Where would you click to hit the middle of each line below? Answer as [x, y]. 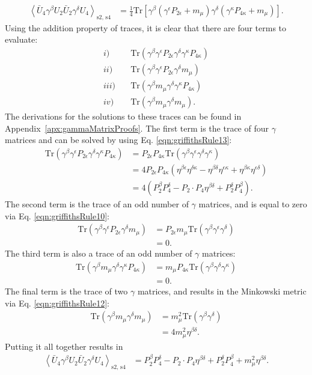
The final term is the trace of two [66, 291]
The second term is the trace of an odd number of [97, 204]
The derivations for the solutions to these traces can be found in [123, 116]
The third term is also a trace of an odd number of [99, 253]
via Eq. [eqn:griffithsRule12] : [57, 303]
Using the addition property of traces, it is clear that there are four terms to [146, 27]
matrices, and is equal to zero [253, 204]
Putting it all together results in [64, 346]
